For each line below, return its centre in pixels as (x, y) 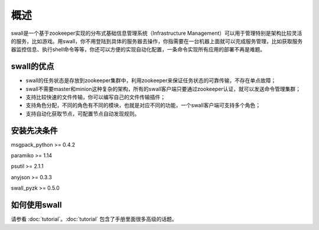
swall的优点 (32, 67)
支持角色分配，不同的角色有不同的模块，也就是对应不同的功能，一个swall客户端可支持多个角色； (143, 105)
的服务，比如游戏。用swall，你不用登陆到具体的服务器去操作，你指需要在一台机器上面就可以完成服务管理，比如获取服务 (157, 41)
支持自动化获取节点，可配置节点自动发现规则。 (83, 114)
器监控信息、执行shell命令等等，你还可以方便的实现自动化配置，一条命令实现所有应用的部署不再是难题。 (138, 50)
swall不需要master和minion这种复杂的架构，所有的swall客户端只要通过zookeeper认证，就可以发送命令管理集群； (163, 89)
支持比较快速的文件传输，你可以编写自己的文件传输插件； (95, 97)
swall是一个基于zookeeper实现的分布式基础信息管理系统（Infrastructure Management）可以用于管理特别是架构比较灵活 (157, 33)
